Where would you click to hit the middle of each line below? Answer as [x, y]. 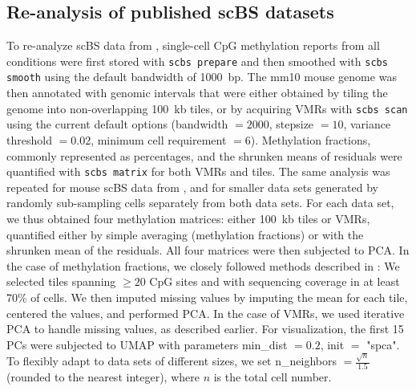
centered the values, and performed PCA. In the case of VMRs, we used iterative [206, 313]
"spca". [383, 344]
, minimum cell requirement [159, 139]
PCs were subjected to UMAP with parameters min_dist [147, 344]
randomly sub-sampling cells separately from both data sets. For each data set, [200, 203]
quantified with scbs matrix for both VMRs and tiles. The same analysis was [198, 171]
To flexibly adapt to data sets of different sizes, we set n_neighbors [172, 361]
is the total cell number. [273, 377]
